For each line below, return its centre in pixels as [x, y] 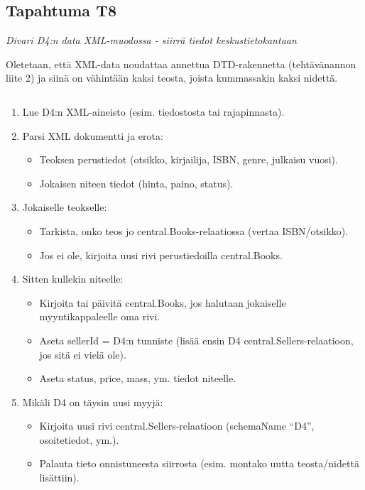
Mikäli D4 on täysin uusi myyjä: [93, 402]
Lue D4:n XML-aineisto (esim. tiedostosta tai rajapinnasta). [153, 111]
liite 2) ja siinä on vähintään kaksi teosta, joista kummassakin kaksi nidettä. [172, 78]
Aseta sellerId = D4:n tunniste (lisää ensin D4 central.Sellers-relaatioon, [196, 340]
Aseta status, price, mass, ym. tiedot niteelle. [138, 378]
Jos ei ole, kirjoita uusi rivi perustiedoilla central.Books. [161, 255]
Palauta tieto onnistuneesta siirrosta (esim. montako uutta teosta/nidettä [199, 463]
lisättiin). [59, 478]
